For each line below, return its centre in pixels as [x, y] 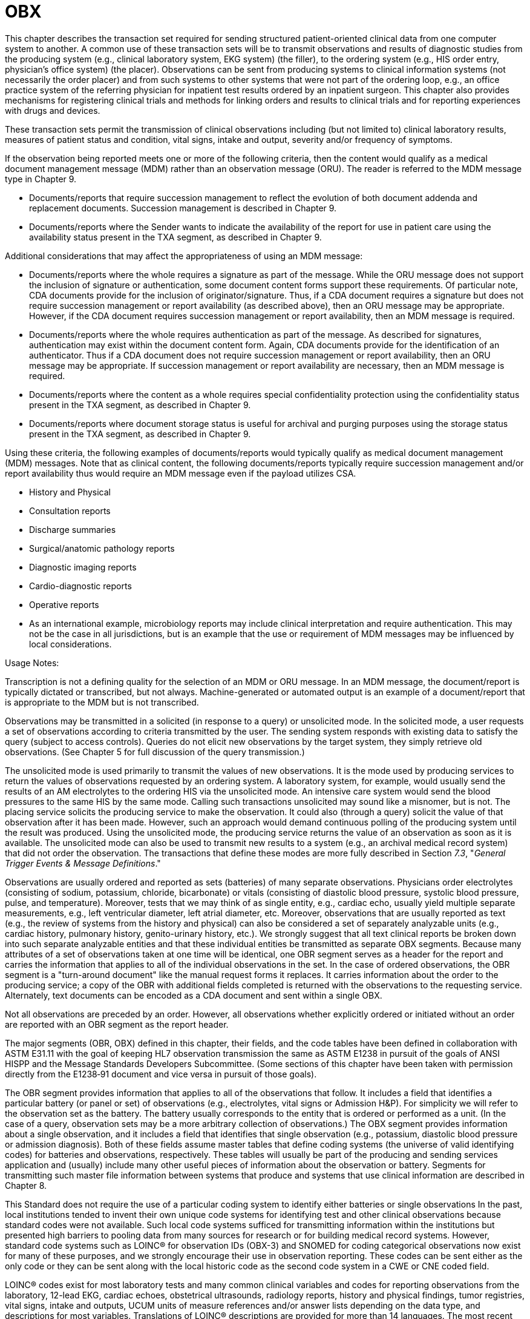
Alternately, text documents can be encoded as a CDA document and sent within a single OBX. [194, 995]
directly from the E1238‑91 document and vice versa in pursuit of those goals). [161, 1074]
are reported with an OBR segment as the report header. [117, 1024]
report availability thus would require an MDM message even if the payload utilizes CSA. [181, 473]
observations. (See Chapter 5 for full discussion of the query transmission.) [155, 752]
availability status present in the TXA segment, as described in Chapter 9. [175, 237]
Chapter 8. [26, 1185]
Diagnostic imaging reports [83, 567]
